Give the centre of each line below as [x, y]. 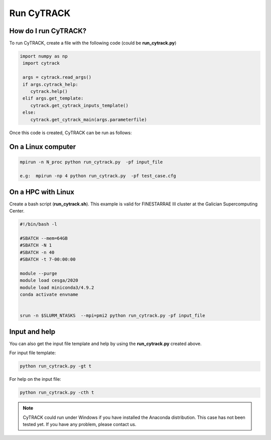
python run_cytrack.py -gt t [56, 366]
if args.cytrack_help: [51, 84]
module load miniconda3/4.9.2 [57, 287]
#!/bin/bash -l [38, 224]
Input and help [32, 332]
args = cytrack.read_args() [57, 77]
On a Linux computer [43, 147]
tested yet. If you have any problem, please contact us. [80, 424]
